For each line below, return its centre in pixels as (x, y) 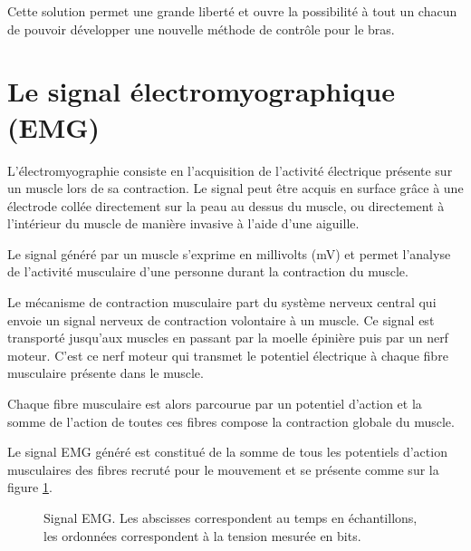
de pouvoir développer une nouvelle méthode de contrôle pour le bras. (201, 29)
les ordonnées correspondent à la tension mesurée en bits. (202, 535)
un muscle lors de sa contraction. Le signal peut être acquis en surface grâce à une (235, 188)
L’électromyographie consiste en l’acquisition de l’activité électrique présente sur (230, 170)
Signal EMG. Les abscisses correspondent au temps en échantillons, (231, 517)
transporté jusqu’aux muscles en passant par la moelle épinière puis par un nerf (228, 338)
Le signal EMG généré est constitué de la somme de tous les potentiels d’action (227, 452)
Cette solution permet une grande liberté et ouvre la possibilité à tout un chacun (232, 11)
